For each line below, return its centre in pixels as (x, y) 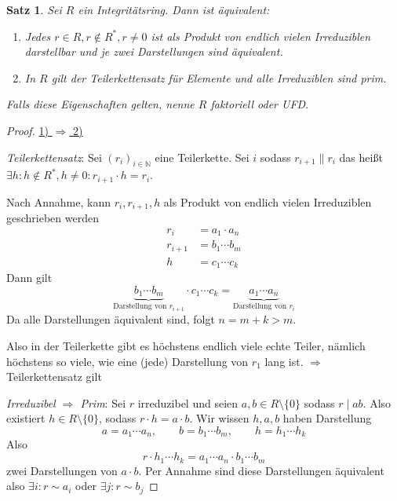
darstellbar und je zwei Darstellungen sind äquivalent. (154, 51)
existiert (26, 418)
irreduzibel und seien (188, 402)
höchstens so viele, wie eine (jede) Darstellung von (127, 361)
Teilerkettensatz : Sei (54, 157)
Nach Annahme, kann (59, 201)
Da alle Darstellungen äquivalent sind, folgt (111, 319)
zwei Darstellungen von (62, 470)
